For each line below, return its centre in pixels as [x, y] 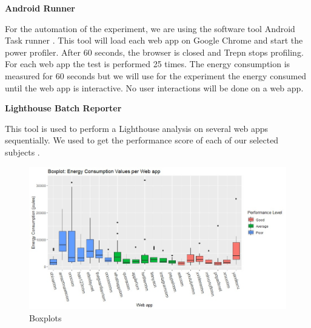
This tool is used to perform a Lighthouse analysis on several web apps [137, 128]
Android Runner [40, 8]
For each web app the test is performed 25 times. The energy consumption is [148, 64]
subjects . [22, 152]
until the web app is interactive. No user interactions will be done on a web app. [154, 87]
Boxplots [45, 317]
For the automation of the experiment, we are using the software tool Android [150, 28]
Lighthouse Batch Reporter [63, 108]
